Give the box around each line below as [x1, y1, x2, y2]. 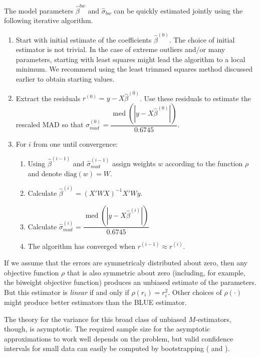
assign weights [112, 158, 156, 169]
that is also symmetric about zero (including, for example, [67, 267, 245, 277]
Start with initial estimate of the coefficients [16, 34, 152, 45]
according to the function [165, 158, 243, 169]
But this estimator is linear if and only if [4, 286, 129, 297]
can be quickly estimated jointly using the [114, 5, 243, 16]
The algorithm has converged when [28, 240, 136, 251]
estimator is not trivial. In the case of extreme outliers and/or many [16, 44, 225, 55]
